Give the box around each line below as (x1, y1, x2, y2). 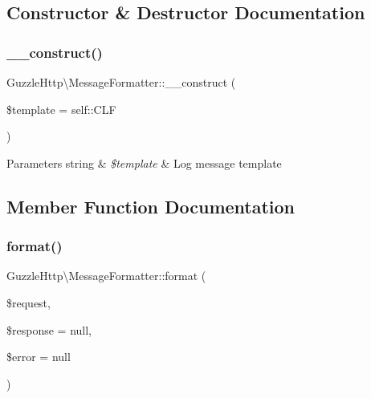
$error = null (6, 348, 71, 365)
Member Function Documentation (6, 193, 296, 218)
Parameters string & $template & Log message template (6, 154, 282, 171)
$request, (6, 294, 51, 311)
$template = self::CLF (6, 100, 116, 117)
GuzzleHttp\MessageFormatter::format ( (6, 267, 206, 284)
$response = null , (6, 321, 92, 338)
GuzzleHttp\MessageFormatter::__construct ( (6, 74, 236, 90)
